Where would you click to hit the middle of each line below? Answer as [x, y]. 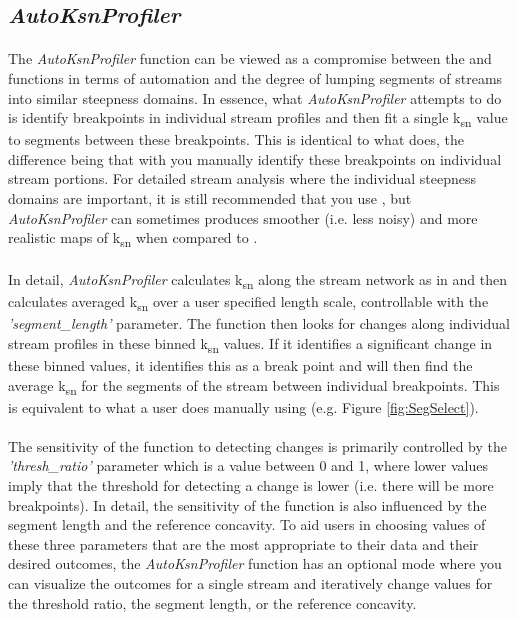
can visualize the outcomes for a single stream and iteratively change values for [250, 583]
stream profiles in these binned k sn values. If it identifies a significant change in [250, 344]
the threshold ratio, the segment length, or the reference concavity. [212, 602]
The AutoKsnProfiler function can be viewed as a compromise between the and [250, 58]
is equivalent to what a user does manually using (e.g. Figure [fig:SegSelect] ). [243, 406]
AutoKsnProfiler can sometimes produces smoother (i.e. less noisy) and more [243, 217]
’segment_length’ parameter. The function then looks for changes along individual [259, 323]
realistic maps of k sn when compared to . [133, 239]
